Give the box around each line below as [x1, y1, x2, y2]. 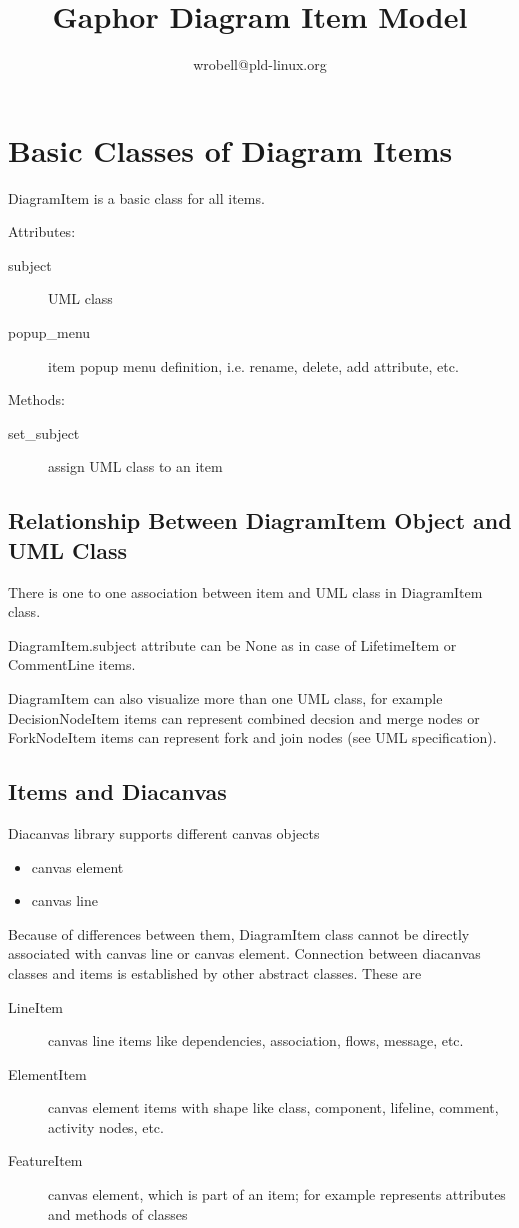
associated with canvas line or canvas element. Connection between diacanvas [8, 943, 481, 964]
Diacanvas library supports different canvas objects [8, 822, 320, 843]
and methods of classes [48, 1203, 188, 1224]
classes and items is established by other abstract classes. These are [8, 962, 422, 983]
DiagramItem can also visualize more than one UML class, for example [8, 687, 443, 708]
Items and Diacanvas [8, 776, 227, 807]
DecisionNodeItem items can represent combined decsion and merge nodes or [8, 707, 480, 728]
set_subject [8, 422, 80, 443]
